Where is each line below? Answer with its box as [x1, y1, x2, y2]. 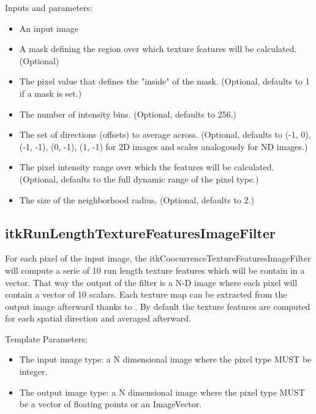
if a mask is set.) [19, 86, 82, 99]
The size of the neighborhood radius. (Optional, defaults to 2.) [19, 193, 254, 206]
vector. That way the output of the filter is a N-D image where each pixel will [5, 276, 298, 288]
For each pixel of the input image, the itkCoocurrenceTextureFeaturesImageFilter [5, 252, 311, 265]
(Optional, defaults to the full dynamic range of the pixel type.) [19, 172, 259, 185]
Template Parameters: [5, 332, 88, 345]
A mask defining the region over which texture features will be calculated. [19, 42, 297, 55]
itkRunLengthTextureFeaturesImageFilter [5, 223, 276, 242]
